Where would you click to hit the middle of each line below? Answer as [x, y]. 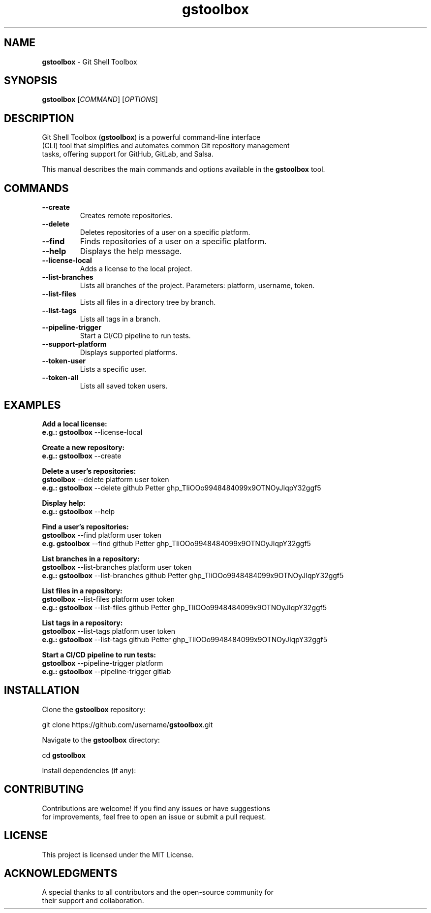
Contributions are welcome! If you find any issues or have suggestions [156, 808]
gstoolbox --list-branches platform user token [117, 567]
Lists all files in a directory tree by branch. [148, 302]
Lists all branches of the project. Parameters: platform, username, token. [197, 286]
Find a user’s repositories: [85, 526]
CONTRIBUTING [44, 789]
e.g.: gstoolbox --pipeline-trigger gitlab [107, 671]
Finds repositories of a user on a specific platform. [173, 242]
